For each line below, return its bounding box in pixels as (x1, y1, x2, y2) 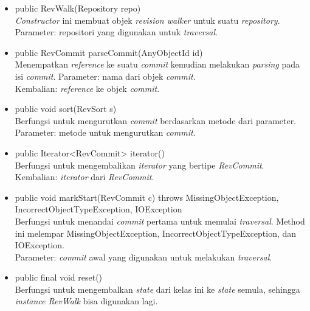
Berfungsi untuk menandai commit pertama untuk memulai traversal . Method (15, 214, 305, 227)
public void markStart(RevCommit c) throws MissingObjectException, (15, 190, 279, 203)
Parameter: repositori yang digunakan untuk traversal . (15, 26, 218, 38)
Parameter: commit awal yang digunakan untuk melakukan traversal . (15, 250, 272, 263)
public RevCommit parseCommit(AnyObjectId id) (15, 46, 203, 58)
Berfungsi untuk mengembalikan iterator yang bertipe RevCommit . (15, 158, 264, 171)
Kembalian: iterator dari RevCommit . (15, 170, 154, 183)
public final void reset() (15, 271, 103, 284)
